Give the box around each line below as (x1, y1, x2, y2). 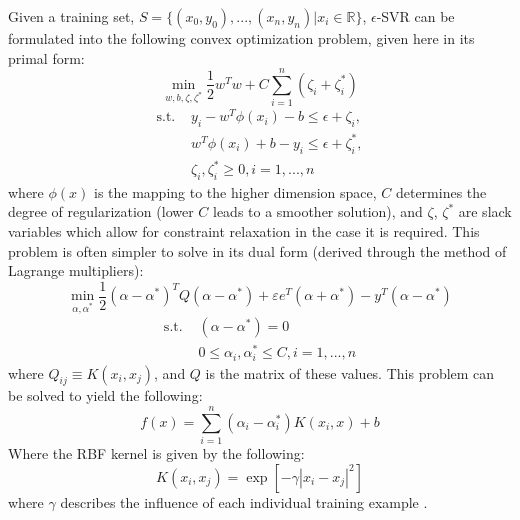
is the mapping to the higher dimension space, (93, 181, 377, 202)
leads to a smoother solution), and (213, 201, 423, 222)
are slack (458, 201, 512, 222)
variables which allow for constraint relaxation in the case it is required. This (8, 221, 480, 242)
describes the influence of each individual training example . (60, 491, 428, 512)
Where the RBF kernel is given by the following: (8, 443, 305, 464)
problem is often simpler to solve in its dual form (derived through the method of (8, 240, 507, 261)
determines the (395, 181, 487, 202)
